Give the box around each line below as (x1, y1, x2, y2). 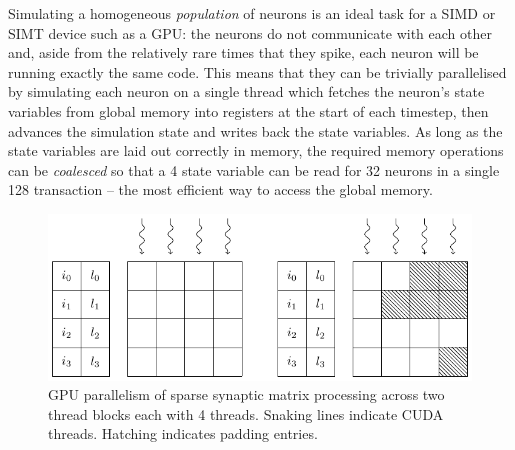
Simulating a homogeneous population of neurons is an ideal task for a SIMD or (8, 3, 496, 23)
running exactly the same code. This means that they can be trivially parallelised (8, 61, 507, 82)
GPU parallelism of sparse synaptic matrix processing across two (48, 384, 445, 405)
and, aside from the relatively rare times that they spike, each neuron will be (8, 42, 479, 63)
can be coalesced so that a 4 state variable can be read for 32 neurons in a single (8, 159, 500, 180)
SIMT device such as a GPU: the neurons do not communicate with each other (8, 22, 492, 43)
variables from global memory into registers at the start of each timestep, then (8, 100, 489, 121)
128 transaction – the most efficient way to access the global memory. (8, 179, 433, 200)
